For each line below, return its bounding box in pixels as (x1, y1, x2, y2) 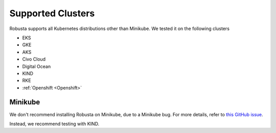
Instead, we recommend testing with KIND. (9, 120, 100, 127)
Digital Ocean (22, 63, 51, 69)
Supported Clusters (9, 8, 95, 19)
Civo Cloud (22, 56, 46, 62)
